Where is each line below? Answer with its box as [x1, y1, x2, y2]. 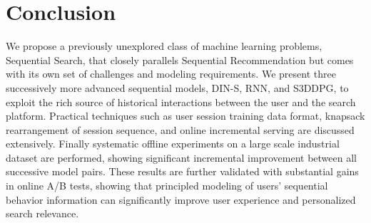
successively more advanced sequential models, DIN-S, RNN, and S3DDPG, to [6, 80, 349, 95]
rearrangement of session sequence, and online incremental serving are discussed [6, 122, 355, 137]
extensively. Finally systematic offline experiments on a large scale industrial [6, 136, 340, 151]
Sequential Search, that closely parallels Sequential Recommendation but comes [6, 52, 354, 67]
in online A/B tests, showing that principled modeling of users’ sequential [6, 178, 328, 193]
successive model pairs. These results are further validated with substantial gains [6, 164, 359, 179]
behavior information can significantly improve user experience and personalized [6, 192, 356, 207]
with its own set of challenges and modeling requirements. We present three [6, 66, 336, 81]
